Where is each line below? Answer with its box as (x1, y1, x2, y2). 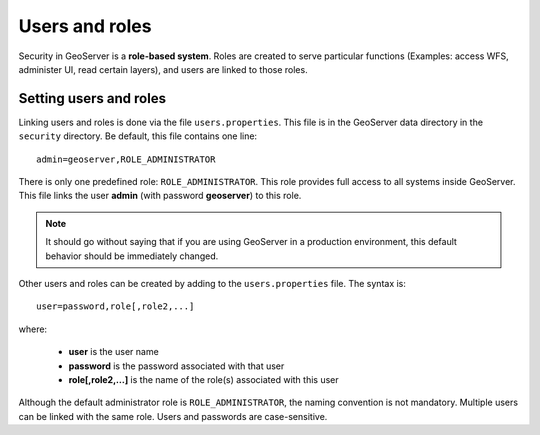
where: (18, 323, 48, 335)
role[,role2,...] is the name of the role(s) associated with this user (68, 373, 339, 385)
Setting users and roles (18, 90, 167, 107)
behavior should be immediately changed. (45, 250, 219, 262)
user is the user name (68, 346, 159, 358)
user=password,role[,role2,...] (36, 301, 195, 312)
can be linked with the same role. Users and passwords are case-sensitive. (18, 410, 328, 422)
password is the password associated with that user (68, 360, 285, 372)
